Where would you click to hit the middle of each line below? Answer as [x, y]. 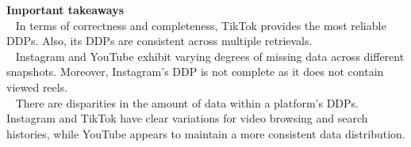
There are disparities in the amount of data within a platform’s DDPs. [187, 102]
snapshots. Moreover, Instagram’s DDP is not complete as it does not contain [195, 72]
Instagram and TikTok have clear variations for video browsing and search [187, 118]
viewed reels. [37, 87]
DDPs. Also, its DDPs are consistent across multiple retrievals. [159, 41]
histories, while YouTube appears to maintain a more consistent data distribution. [206, 133]
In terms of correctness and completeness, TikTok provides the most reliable [201, 25]
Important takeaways [65, 9]
